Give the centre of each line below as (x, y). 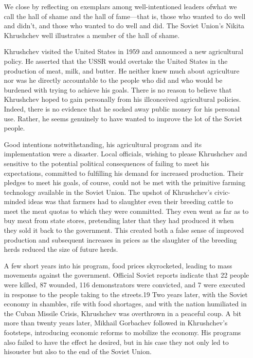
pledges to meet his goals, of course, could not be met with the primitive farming (125, 182)
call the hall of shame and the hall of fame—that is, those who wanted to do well (125, 16)
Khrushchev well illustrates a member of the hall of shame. (92, 35)
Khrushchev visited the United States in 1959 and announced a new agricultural (124, 51)
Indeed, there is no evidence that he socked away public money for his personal (122, 108)
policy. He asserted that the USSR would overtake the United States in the (116, 61)
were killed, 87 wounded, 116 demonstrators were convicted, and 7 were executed (125, 285)
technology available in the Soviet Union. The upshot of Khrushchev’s (108, 192)
